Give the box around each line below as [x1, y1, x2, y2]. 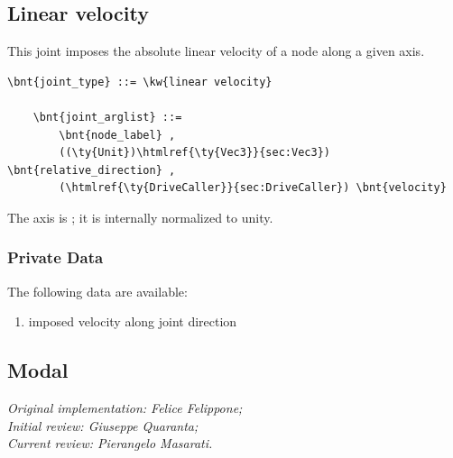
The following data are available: [7, 281, 188, 300]
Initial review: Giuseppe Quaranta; [7, 416, 199, 435]
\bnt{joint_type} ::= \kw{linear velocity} [7, 75, 273, 88]
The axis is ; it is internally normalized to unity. [7, 207, 273, 226]
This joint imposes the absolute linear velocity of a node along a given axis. [7, 41, 425, 60]
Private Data [7, 246, 104, 269]
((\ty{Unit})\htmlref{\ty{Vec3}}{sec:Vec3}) [59, 146, 330, 160]
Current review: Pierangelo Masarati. [7, 434, 213, 453]
